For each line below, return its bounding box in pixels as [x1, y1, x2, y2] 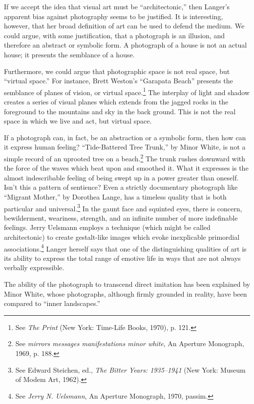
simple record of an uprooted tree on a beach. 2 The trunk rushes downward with [4, 151, 246, 163]
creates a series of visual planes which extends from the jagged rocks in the [4, 97, 229, 106]
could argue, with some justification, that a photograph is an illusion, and [4, 30, 225, 40]
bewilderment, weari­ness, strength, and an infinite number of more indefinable [4, 212, 238, 223]
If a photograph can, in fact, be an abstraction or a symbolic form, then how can [4, 132, 246, 142]
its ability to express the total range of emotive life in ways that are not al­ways [4, 252, 241, 263]
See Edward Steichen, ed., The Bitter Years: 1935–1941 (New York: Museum [15, 364, 246, 375]
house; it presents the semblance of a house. [4, 49, 135, 59]
